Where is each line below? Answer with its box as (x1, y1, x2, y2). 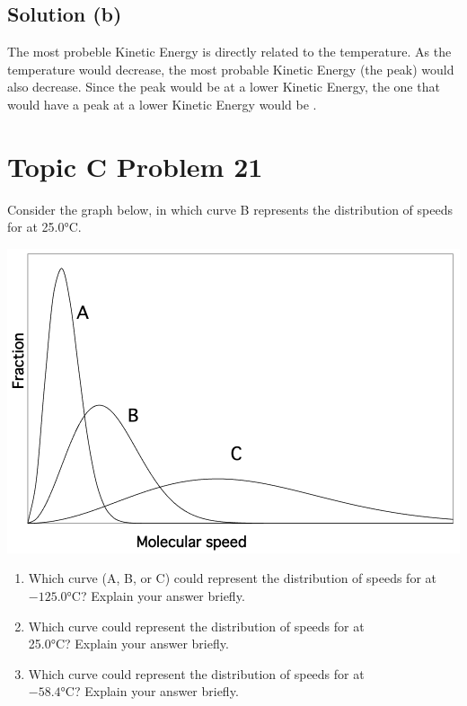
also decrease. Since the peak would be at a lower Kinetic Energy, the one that (7, 77, 440, 96)
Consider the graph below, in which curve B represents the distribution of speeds (7, 199, 453, 218)
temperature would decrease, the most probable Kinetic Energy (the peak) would (7, 59, 454, 78)
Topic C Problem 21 (7, 147, 263, 184)
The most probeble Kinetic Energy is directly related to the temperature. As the (7, 42, 452, 61)
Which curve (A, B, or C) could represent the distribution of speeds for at (28, 569, 436, 587)
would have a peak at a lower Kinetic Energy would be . (7, 94, 317, 113)
